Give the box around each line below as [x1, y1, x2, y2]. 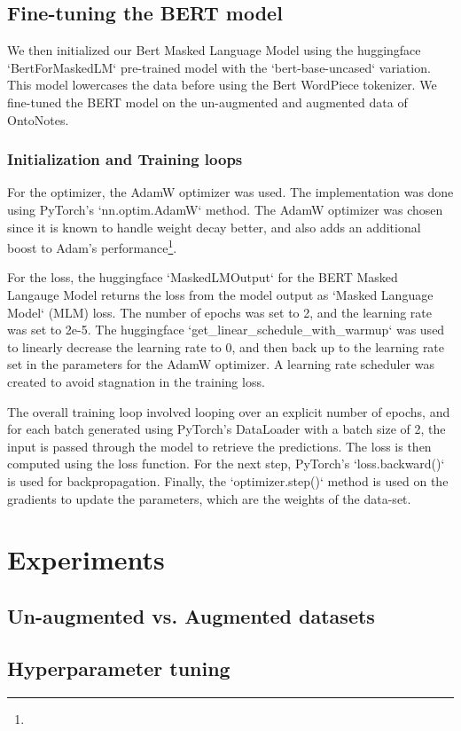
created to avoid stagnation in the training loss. [7, 372, 265, 390]
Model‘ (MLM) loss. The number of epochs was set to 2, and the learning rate [7, 303, 433, 321]
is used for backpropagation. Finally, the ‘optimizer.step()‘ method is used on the [7, 471, 449, 490]
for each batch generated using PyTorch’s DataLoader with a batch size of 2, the [7, 420, 446, 438]
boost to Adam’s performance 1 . [7, 236, 177, 256]
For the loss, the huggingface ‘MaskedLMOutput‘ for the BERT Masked [7, 268, 398, 287]
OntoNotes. [7, 110, 69, 129]
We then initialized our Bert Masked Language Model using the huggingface [7, 41, 421, 59]
